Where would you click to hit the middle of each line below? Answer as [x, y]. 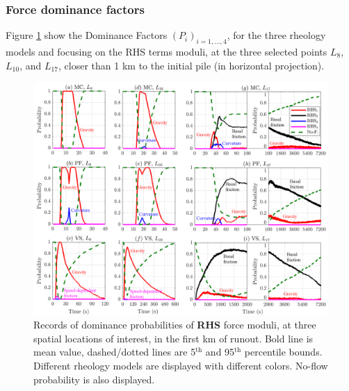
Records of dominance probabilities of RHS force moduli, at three [175, 325]
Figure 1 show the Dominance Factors [87, 35]
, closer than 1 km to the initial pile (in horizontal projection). [192, 65]
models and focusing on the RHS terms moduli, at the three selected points [167, 52]
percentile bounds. [283, 352]
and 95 [220, 352]
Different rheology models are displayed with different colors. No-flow [181, 365]
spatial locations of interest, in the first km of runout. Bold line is [173, 338]
